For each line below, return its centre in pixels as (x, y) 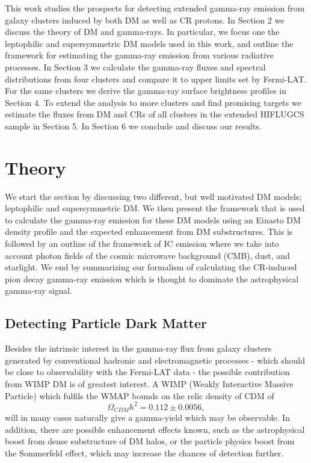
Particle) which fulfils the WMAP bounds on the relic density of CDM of (140, 395)
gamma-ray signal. (39, 291)
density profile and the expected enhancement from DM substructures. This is (149, 231)
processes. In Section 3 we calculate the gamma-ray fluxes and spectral (135, 67)
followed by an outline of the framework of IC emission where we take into (142, 244)
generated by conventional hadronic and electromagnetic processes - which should (155, 360)
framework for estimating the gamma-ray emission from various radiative (140, 55)
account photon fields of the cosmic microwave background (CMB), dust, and (147, 255)
